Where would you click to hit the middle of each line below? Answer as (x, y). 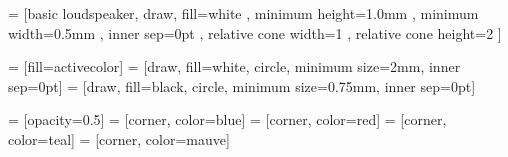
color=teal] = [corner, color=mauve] (119, 138)
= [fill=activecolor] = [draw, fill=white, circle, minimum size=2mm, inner (234, 66)
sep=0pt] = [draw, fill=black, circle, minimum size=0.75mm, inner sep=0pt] (242, 85)
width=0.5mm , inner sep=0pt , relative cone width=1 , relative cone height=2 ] (255, 32)
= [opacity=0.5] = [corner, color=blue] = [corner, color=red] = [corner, (227, 119)
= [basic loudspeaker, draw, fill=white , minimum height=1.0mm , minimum (243, 13)
